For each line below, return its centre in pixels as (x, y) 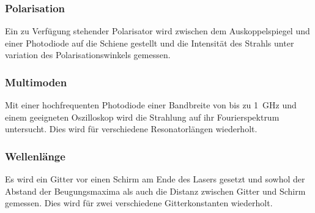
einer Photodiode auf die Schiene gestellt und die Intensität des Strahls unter (150, 43)
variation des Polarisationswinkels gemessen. (88, 55)
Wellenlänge (35, 156)
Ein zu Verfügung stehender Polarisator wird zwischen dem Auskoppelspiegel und (157, 31)
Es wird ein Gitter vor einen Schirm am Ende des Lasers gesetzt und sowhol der (155, 179)
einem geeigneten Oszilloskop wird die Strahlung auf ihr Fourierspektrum (142, 117)
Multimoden (36, 82)
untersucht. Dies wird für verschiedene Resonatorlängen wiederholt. (131, 129)
